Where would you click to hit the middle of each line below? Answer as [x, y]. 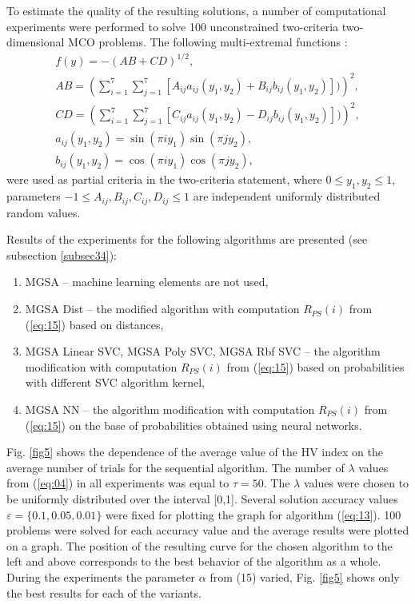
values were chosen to [356, 483]
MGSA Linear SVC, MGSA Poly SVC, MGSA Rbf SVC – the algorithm [203, 351]
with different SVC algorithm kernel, [115, 382]
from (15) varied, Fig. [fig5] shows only [305, 576]
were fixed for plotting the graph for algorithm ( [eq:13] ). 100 [253, 514]
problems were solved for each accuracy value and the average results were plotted [208, 530]
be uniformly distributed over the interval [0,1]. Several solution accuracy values [202, 499]
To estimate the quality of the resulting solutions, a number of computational [196, 10]
